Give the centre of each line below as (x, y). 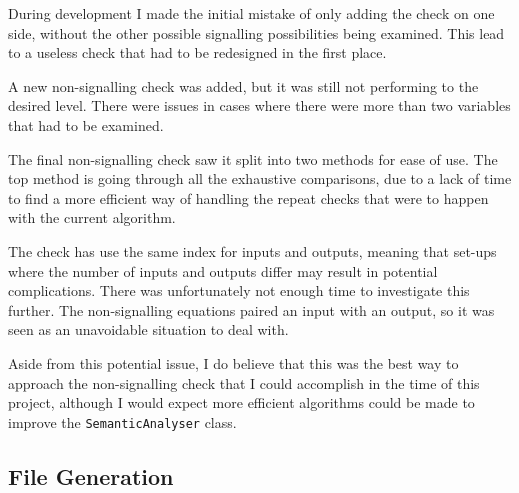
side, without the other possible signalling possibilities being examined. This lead (256, 32)
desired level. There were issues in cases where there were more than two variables (259, 105)
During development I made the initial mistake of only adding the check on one (251, 13)
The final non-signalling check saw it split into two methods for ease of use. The (253, 158)
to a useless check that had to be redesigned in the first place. (197, 52)
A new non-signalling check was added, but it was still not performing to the (243, 85)
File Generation (91, 475)
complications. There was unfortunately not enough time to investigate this (239, 290)
